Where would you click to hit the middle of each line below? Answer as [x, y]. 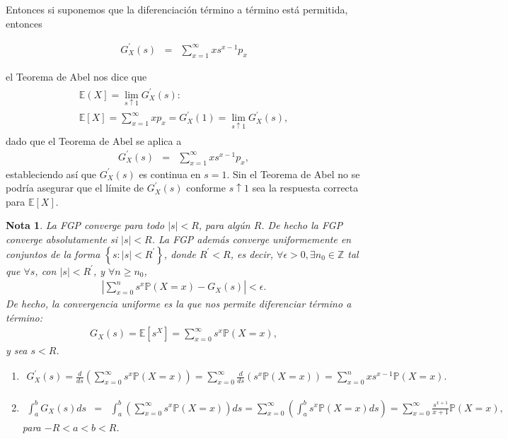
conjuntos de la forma [53, 253]
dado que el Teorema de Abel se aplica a [94, 140]
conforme [206, 188]
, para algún [224, 225]
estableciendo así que [51, 174]
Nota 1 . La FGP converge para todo [85, 225]
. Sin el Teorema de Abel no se [293, 174]
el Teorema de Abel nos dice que [76, 76]
